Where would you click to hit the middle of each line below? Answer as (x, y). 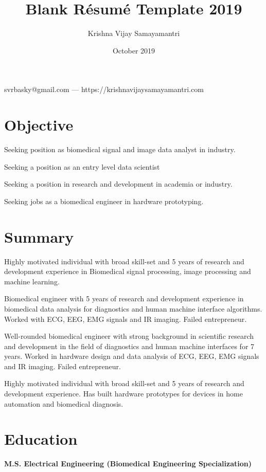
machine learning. (32, 281)
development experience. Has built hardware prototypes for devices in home (123, 394)
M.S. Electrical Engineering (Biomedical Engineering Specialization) (128, 464)
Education (41, 439)
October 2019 (134, 50)
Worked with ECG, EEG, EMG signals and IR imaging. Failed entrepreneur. (126, 319)
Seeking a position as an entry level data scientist (82, 166)
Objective (39, 125)
